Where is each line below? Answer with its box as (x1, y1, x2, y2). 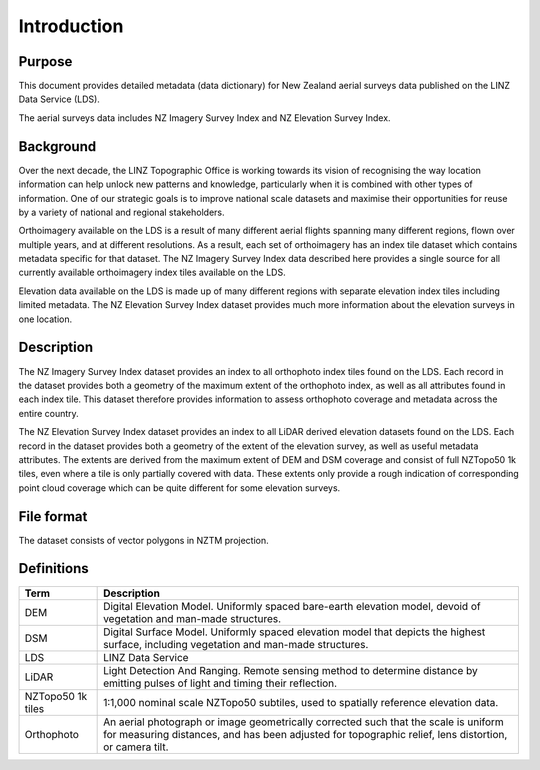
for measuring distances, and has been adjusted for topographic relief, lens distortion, (103, 727, 508, 741)
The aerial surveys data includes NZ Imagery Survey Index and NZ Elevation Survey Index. (18, 111, 391, 124)
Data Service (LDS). (18, 93, 100, 105)
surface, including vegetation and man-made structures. (103, 637, 369, 651)
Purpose (18, 53, 73, 70)
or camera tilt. (103, 740, 169, 754)
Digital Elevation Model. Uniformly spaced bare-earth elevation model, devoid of (103, 599, 481, 613)
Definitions (18, 560, 89, 577)
